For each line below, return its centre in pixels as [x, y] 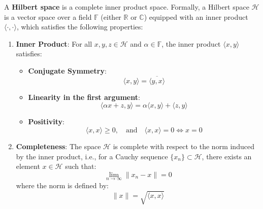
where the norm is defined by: [62, 185]
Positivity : [46, 121]
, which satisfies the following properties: [80, 27]
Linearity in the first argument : [84, 97]
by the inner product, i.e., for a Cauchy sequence [92, 156]
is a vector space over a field [48, 16]
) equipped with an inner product [196, 16]
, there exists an [227, 156]
